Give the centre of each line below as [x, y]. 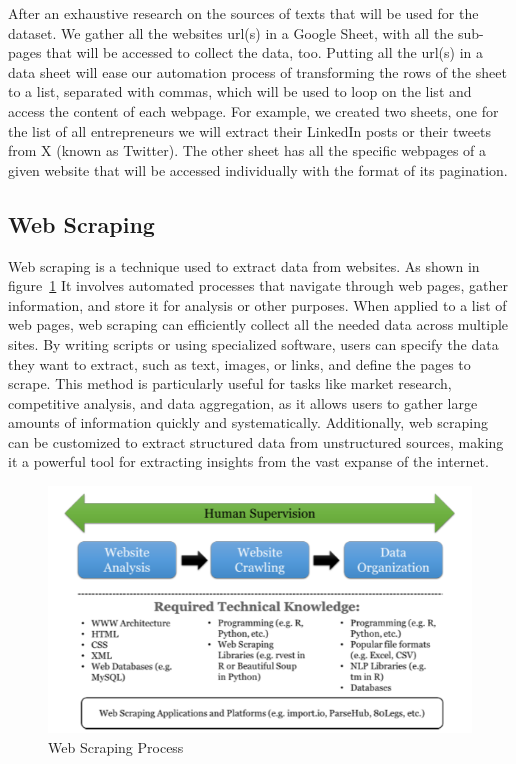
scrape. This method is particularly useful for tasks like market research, [230, 383]
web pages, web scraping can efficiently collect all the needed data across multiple [258, 324]
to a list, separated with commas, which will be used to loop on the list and [240, 91]
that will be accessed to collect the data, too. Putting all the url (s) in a [264, 52]
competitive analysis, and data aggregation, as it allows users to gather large [243, 402]
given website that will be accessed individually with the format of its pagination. [258, 169]
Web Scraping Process [116, 747]
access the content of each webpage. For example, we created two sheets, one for [253, 110]
